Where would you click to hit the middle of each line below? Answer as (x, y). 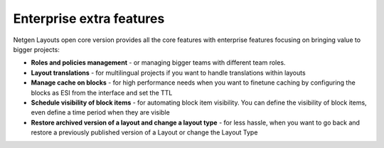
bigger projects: (36, 49)
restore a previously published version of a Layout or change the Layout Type (144, 132)
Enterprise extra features (89, 18)
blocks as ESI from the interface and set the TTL (102, 92)
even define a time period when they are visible (100, 112)
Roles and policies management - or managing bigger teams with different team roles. (158, 63)
